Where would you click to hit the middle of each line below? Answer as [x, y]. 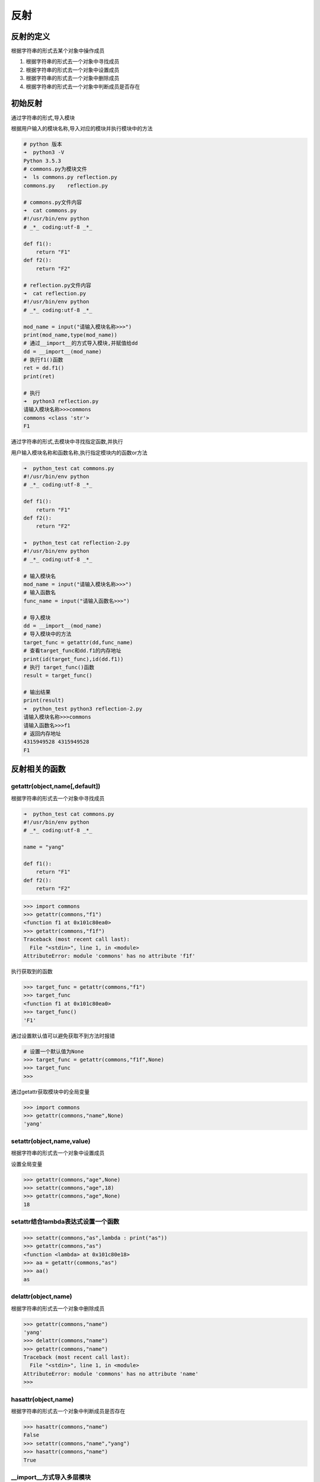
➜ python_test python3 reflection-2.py [83, 709]
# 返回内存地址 [42, 734]
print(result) [44, 700]
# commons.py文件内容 [53, 202]
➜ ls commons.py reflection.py [71, 177]
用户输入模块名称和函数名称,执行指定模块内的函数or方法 [79, 452]
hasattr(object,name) [42, 1399]
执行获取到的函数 [32, 971]
